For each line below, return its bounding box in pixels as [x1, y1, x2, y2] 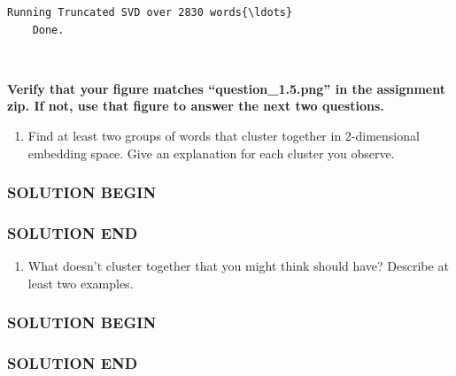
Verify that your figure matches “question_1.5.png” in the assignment [7, 79, 445, 97]
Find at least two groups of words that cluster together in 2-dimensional [27, 126, 420, 144]
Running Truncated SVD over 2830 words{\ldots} [7, 6, 293, 19]
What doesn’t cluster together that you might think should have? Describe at [27, 257, 449, 275]
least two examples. [27, 273, 134, 292]
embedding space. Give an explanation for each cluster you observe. [27, 143, 395, 162]
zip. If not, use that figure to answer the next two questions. [7, 96, 384, 115]
